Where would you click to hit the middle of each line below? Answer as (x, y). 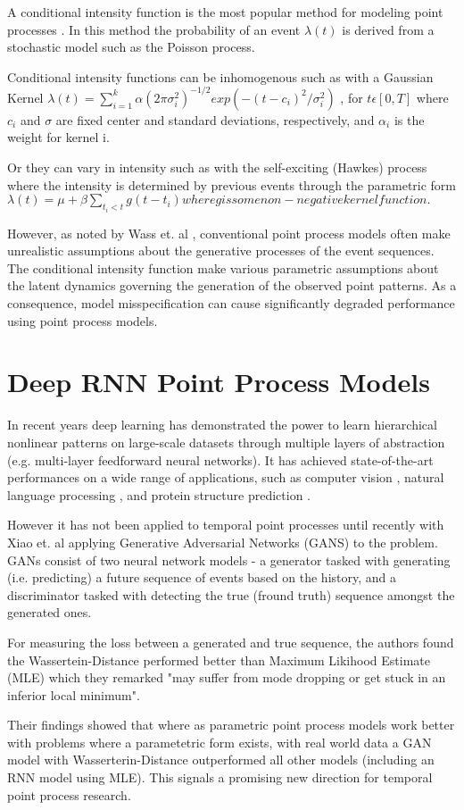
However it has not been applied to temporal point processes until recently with (226, 525)
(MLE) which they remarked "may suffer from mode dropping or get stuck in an (227, 677)
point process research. (69, 794)
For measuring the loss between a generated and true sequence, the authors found (231, 642)
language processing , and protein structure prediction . (159, 494)
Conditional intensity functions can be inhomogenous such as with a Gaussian (220, 76)
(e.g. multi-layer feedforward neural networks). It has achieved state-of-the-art (220, 459)
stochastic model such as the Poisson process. (131, 47)
